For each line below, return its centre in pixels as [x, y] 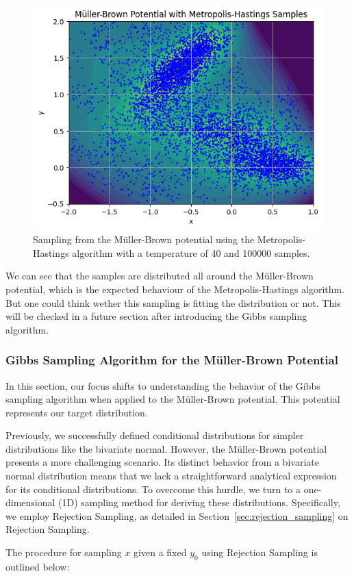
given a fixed [160, 552]
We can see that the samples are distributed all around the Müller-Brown [160, 276]
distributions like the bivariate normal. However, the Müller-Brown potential [166, 448]
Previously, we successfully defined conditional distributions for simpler [155, 435]
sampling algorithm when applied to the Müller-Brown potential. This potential [173, 399]
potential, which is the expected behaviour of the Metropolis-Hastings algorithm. [175, 289]
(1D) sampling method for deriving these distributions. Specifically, [199, 502]
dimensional [30, 502]
